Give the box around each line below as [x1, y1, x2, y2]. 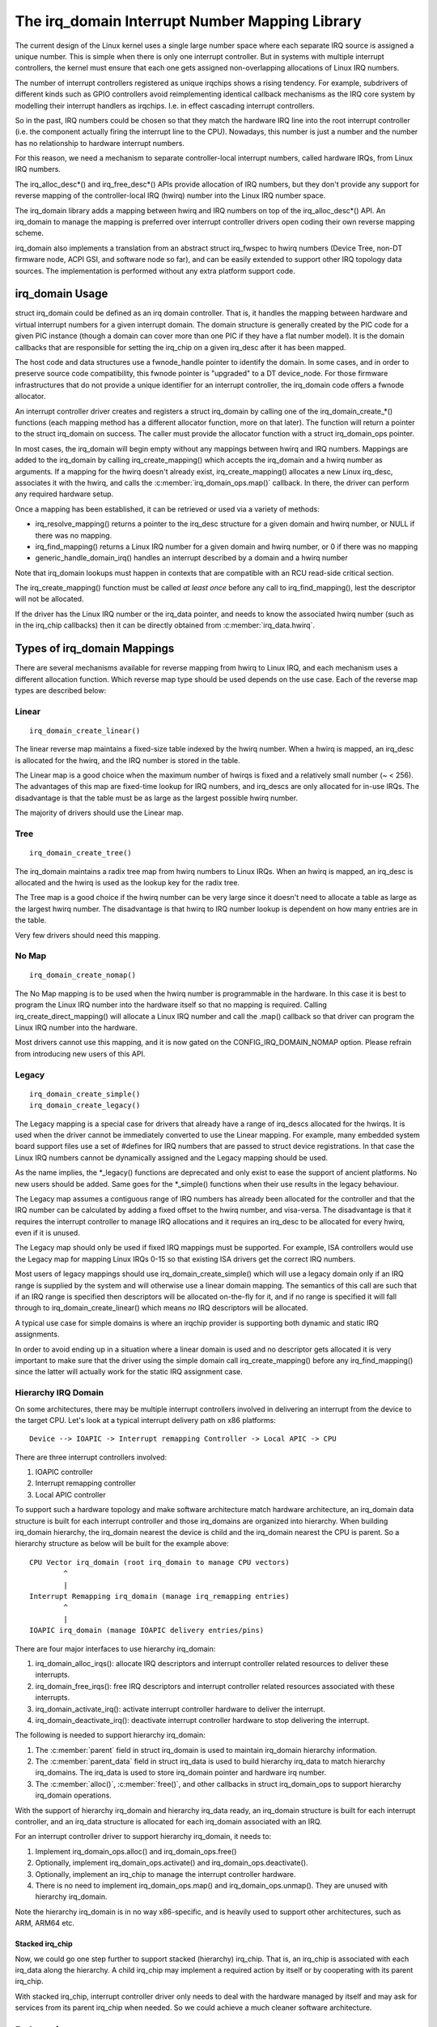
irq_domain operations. [35, 1790, 112, 1800]
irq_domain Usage [15, 287, 108, 301]
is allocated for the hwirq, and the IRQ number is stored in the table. [15, 755, 240, 765]
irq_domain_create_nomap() [29, 971, 137, 980]
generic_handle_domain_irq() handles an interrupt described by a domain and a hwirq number [35, 553, 348, 563]
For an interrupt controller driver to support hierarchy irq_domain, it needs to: [15, 1832, 272, 1841]
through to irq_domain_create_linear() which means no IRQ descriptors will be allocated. [15, 1303, 308, 1313]
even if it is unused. [15, 1228, 80, 1238]
